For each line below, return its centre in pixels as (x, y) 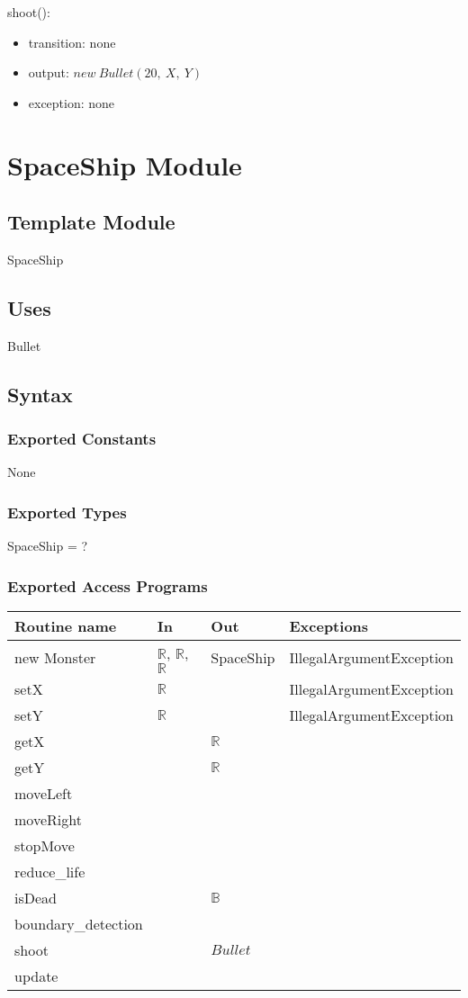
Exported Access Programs (108, 585)
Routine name (66, 625)
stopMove (45, 845)
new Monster (55, 658)
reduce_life (50, 871)
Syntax (40, 394)
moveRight (48, 819)
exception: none (72, 102)
